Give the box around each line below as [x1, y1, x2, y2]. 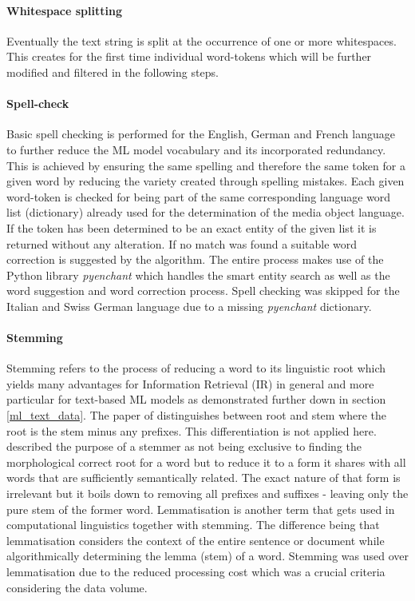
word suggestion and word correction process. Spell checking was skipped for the [6, 282, 400, 299]
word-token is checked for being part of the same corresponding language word [6, 188, 391, 205]
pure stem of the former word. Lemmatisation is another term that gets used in [6, 500, 395, 517]
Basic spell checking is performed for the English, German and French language [6, 125, 395, 142]
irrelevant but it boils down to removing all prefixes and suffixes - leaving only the [6, 485, 409, 502]
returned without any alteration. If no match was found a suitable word [6, 235, 358, 252]
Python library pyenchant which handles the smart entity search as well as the [6, 266, 390, 283]
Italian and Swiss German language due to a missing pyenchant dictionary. [6, 297, 372, 314]
